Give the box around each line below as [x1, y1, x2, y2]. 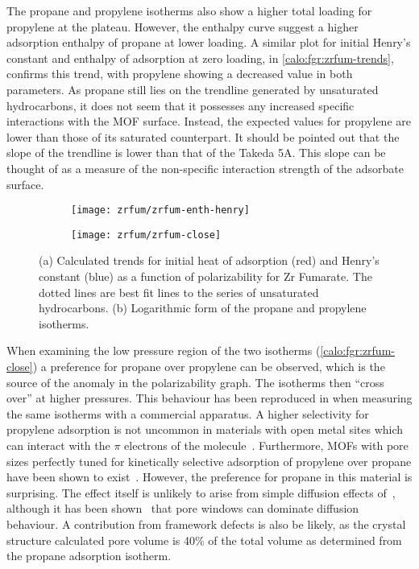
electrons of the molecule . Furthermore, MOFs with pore [124, 436, 409, 453]
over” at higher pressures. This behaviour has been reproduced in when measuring [6, 390, 413, 406]
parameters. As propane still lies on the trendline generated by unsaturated [6, 80, 379, 97]
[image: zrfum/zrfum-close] [71, 229, 222, 241]
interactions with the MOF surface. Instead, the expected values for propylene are [6, 113, 411, 130]
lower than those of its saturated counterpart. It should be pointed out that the [6, 128, 400, 145]
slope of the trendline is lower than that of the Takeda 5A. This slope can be [6, 144, 386, 161]
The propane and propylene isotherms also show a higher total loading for [6, 2, 372, 19]
